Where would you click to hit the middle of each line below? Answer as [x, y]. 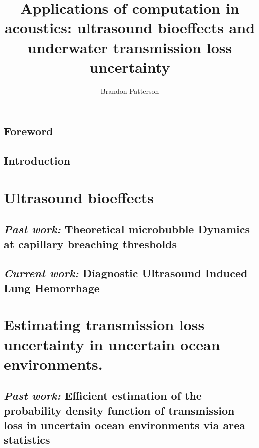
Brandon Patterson [130, 91]
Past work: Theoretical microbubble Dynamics [127, 229]
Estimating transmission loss [104, 325]
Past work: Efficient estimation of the [103, 396]
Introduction [37, 161]
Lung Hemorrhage [52, 288]
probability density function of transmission [119, 410]
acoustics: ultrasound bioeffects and [130, 28]
